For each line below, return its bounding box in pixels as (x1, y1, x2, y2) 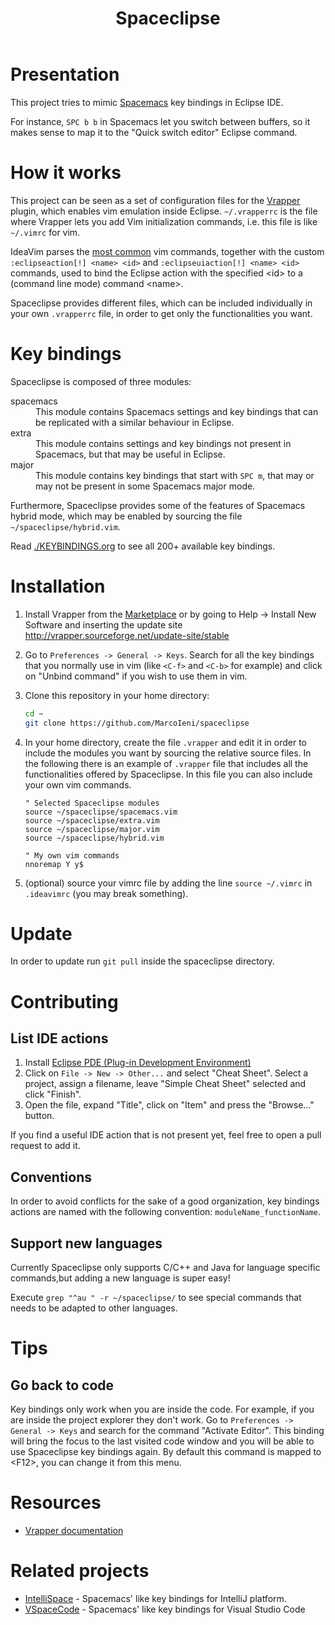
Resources (10, 1492, 102, 1514)
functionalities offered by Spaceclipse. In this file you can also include (24, 768, 313, 780)
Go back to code (10, 1377, 115, 1394)
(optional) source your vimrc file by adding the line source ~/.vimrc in (24, 877, 313, 889)
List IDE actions (10, 1030, 109, 1047)
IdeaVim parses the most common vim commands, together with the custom (10, 245, 325, 257)
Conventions (10, 1168, 93, 1186)
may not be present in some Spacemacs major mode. (35, 480, 256, 492)
